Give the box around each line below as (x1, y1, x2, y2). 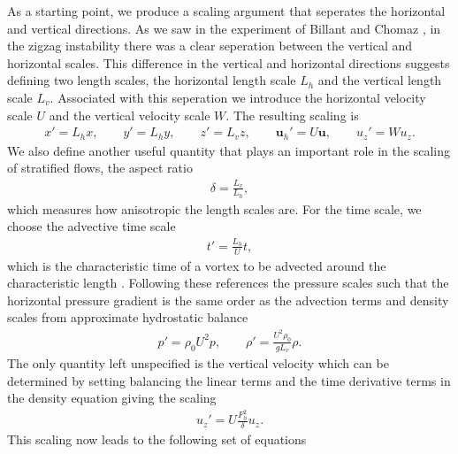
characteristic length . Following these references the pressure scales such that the (7, 273, 449, 292)
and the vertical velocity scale (49, 105, 210, 124)
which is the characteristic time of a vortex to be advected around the (7, 256, 386, 274)
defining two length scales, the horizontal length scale (7, 71, 296, 89)
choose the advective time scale (7, 217, 176, 235)
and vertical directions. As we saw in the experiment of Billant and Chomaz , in (7, 19, 441, 37)
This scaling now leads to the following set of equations (7, 429, 307, 448)
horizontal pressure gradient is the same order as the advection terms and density (7, 290, 449, 309)
